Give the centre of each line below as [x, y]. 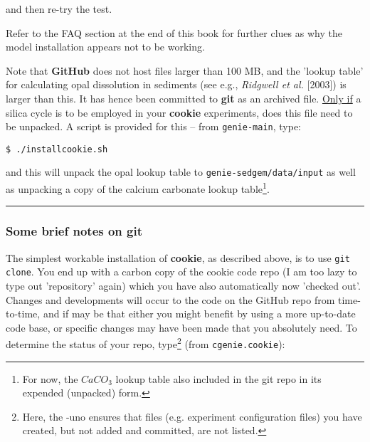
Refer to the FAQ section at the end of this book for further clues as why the [174, 32]
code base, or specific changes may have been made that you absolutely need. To [181, 327]
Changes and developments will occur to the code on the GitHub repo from [170, 299]
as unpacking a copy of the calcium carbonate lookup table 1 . [138, 188]
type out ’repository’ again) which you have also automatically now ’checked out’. [183, 285]
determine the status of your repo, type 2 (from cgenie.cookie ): [146, 343]
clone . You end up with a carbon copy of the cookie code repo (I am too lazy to [181, 272]
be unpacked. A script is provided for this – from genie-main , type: [154, 126]
